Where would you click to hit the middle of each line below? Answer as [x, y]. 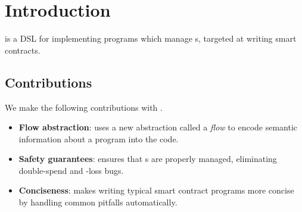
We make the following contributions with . [84, 107]
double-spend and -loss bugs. [71, 170]
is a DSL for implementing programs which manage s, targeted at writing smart [151, 38]
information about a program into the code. [99, 138]
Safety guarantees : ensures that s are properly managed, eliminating [148, 159]
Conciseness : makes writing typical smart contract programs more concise [156, 190]
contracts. [23, 50]
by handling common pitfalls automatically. [98, 202]
